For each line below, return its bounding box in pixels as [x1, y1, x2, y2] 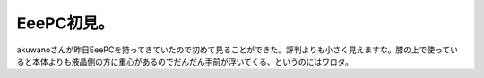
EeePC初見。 [16, 13, 115, 33]
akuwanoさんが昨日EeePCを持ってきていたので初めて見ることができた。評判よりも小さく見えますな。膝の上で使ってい [16, 44, 459, 55]
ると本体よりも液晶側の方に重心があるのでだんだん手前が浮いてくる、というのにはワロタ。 [16, 56, 354, 66]
